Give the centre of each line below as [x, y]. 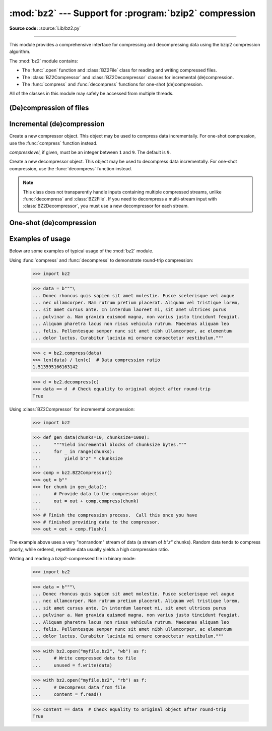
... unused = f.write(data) [73, 665]
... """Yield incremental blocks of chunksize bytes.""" [110, 444]
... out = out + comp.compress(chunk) [86, 501]
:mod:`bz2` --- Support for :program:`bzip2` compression [132, 13]
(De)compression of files [49, 108]
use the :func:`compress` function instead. [53, 143]
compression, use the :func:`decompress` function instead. [71, 168]
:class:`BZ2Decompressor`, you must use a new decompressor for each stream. [106, 206]
